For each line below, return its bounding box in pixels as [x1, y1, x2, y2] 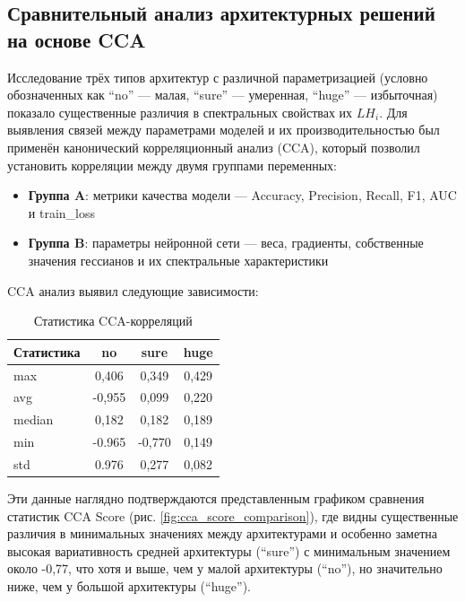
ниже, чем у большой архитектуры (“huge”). [7, 577, 251, 595]
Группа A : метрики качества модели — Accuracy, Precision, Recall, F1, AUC [28, 186, 457, 205]
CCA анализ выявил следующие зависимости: [7, 281, 259, 300]
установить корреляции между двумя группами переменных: [7, 155, 337, 174]
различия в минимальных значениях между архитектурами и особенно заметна [7, 524, 438, 543]
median [13, 410, 54, 429]
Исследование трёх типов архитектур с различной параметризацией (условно [7, 67, 428, 86]
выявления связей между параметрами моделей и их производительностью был [7, 120, 440, 139]
